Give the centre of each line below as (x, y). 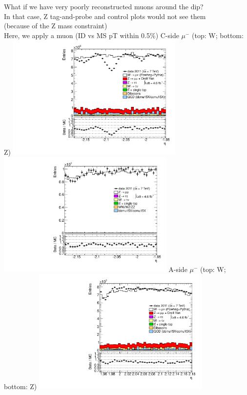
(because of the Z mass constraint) (56, 26)
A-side (178, 269)
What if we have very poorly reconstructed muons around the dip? (104, 6)
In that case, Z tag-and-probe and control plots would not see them (105, 16)
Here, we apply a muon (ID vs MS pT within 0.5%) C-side (92, 35)
